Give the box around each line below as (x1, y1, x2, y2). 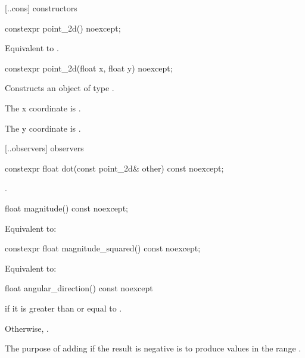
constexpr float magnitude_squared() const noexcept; (5, 242, 201, 254)
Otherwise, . (5, 322, 49, 334)
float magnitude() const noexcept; (5, 201, 128, 214)
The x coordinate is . (5, 101, 81, 114)
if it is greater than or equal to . (5, 301, 122, 314)
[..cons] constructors (5, 2, 77, 14)
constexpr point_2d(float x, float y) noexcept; (5, 61, 173, 74)
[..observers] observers (5, 142, 84, 154)
